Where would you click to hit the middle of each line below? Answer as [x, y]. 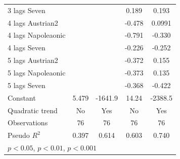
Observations [28, 123]
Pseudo [19, 135]
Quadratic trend [33, 110]
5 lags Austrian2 [33, 60]
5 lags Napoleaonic [37, 72]
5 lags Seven [27, 85]
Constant [22, 97]
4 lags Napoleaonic [37, 35]
